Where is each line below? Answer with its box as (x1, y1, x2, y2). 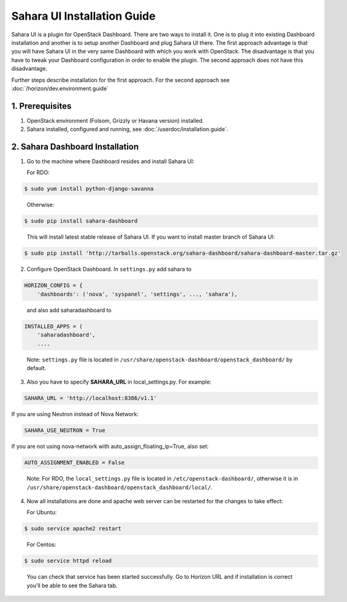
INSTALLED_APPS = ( (24, 323, 83, 330)
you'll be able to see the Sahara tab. (26, 582, 118, 589)
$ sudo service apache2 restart (24, 525, 122, 532)
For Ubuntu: (26, 509, 57, 516)
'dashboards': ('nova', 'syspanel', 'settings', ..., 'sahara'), (37, 290, 238, 298)
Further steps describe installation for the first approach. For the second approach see (11, 76, 230, 83)
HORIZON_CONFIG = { (24, 282, 83, 289)
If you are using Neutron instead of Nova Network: (11, 411, 139, 418)
